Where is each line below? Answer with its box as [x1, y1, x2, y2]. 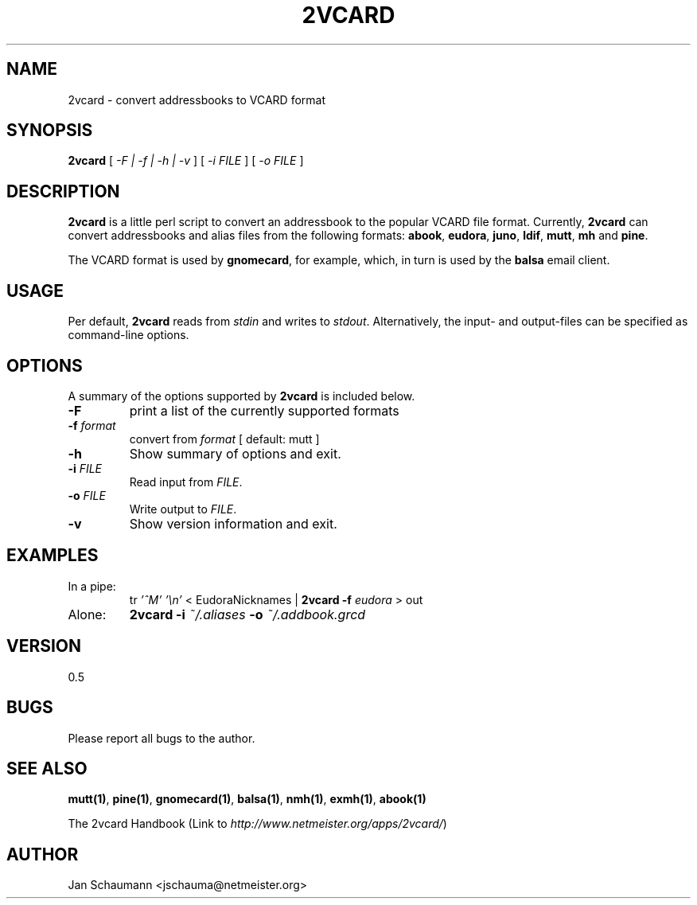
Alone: [68, 606, 107, 622]
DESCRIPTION [6, 181, 120, 201]
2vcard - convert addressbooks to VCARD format [68, 92, 326, 107]
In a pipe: [68, 579, 116, 593]
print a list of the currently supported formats [129, 402, 399, 419]
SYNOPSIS [6, 120, 93, 141]
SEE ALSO [6, 758, 88, 778]
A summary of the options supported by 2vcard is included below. [68, 388, 415, 403]
